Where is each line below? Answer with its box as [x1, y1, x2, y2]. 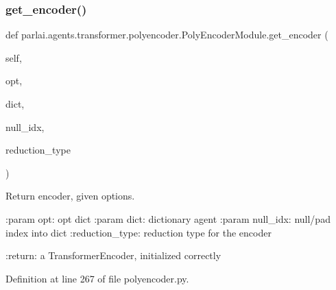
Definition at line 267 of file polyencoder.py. [5, 271, 189, 285]
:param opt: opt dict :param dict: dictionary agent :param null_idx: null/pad [5, 211, 331, 226]
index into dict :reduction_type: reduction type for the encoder [5, 225, 272, 239]
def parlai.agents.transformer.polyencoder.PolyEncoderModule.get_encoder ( [5, 27, 328, 42]
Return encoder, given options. [5, 189, 135, 203]
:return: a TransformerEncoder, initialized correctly [5, 248, 221, 263]
